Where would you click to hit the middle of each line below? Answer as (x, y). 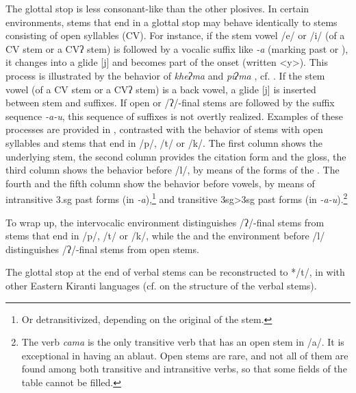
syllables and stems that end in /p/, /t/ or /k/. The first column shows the (164, 142)
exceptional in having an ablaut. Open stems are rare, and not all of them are (185, 355)
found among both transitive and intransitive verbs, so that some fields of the (184, 369)
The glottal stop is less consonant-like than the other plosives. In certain (157, 8)
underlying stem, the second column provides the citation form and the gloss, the (176, 156)
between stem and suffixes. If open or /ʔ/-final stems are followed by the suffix (170, 103)
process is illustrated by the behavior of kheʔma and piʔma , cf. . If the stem (165, 75)
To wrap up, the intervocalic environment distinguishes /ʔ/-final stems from (165, 222)
